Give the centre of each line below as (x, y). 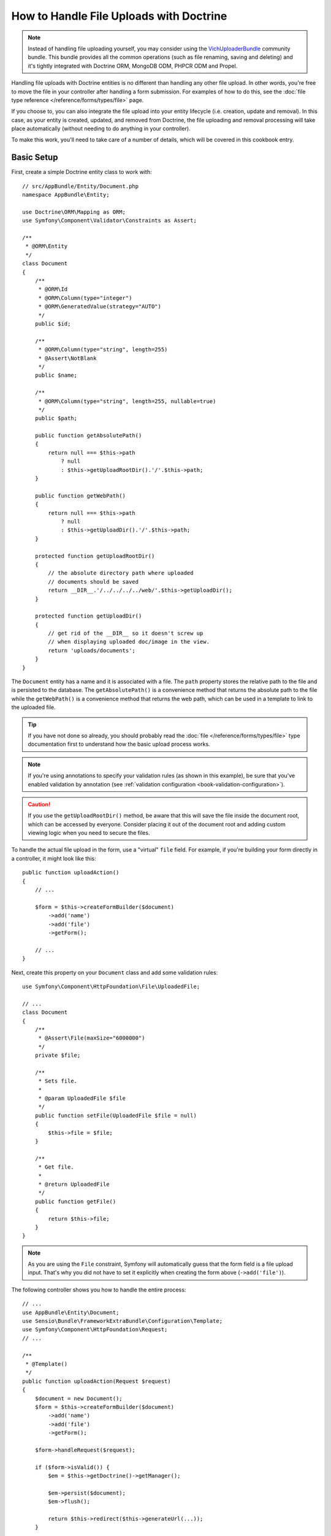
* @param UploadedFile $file (82, 1099)
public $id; (53, 323)
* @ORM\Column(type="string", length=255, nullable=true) (127, 401)
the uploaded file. (33, 707)
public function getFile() (75, 1201)
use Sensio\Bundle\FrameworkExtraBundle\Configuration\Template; (123, 1321)
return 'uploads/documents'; (92, 650)
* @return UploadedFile (74, 1184)
